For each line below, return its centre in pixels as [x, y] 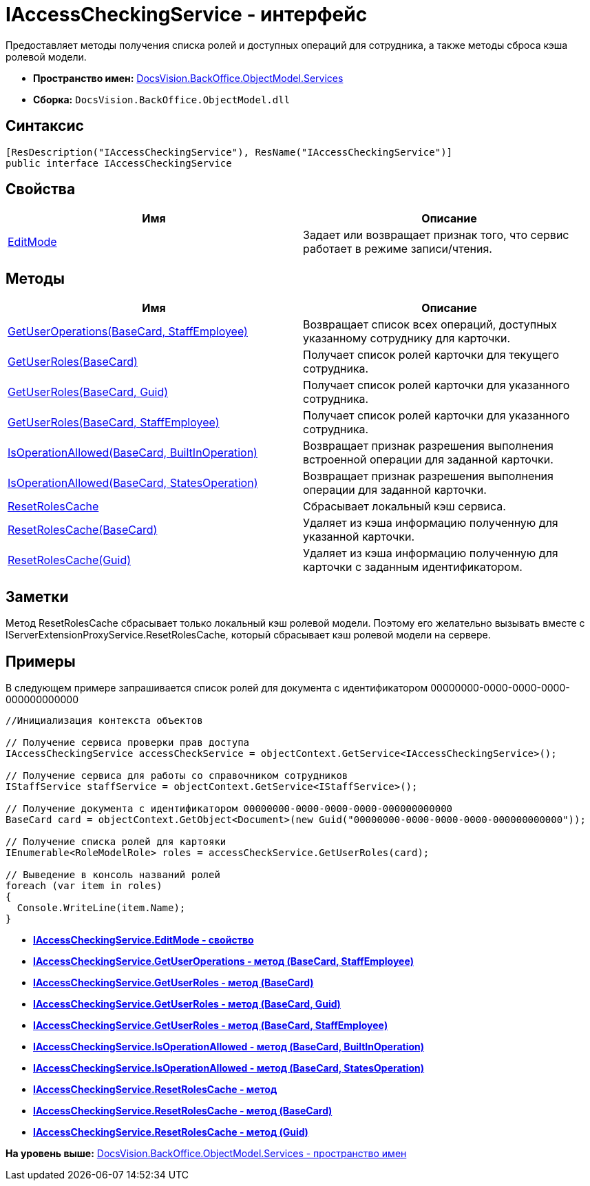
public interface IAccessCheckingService [119, 163]
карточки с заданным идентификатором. [413, 567]
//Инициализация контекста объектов [104, 720]
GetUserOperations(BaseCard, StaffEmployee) [128, 332]
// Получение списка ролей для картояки [116, 841]
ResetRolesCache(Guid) [70, 560]
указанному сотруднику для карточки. [407, 339]
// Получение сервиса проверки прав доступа [128, 742]
